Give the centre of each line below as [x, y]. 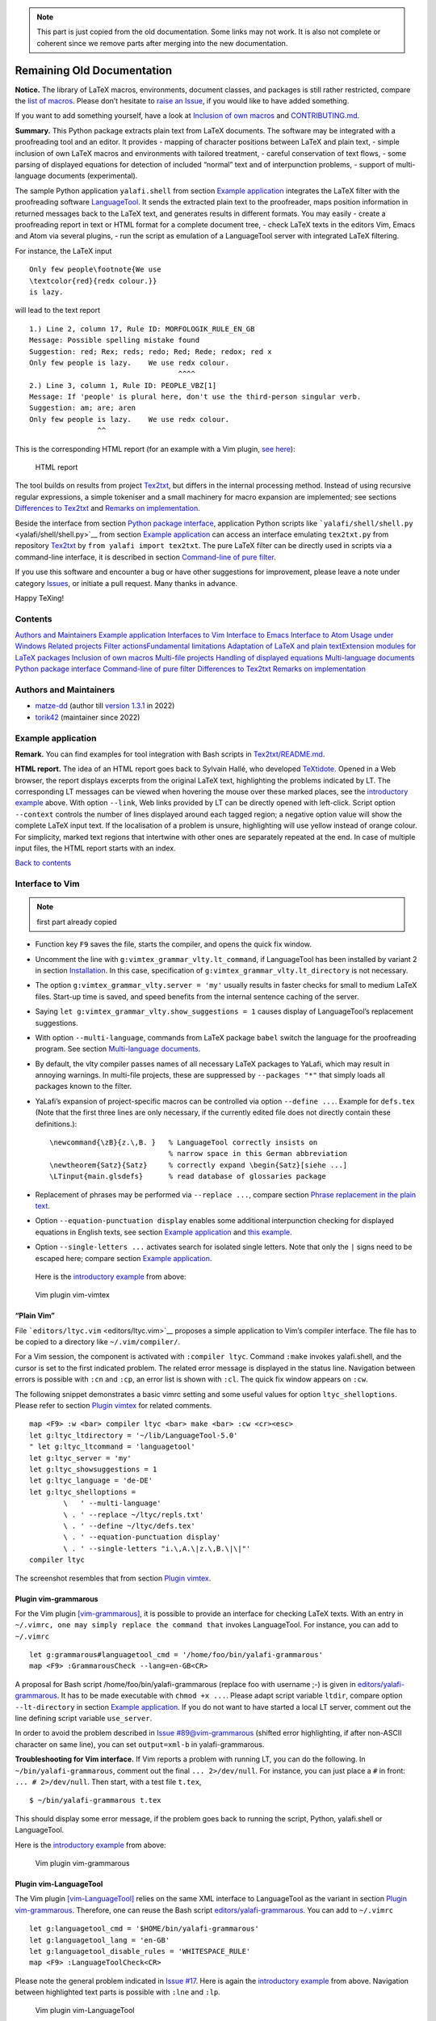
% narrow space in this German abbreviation [258, 1154]
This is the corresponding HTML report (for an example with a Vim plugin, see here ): [155, 449]
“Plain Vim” [35, 1316]
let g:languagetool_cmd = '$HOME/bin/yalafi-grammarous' [145, 1929]
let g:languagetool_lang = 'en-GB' [100, 1940]
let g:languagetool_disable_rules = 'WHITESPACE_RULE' [140, 1951]
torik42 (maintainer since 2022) [88, 717]
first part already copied [77, 922]
